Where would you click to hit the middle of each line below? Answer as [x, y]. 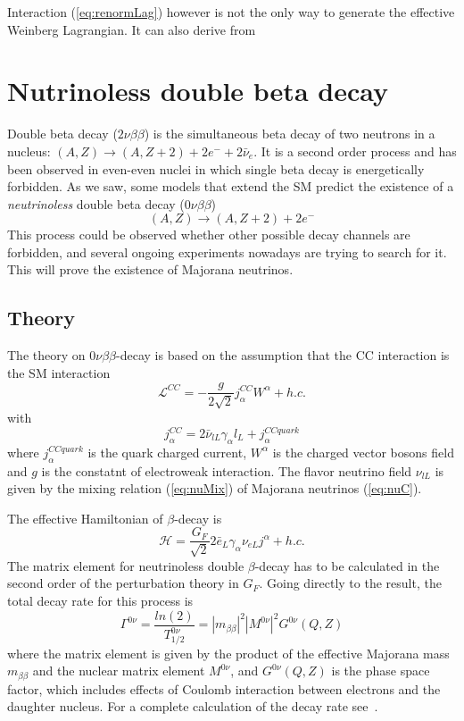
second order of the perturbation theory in [123, 583]
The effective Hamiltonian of [85, 518]
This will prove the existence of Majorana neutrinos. [150, 269]
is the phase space [381, 671]
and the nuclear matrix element [119, 671]
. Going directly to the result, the [350, 583]
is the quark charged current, [167, 452]
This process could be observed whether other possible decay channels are [209, 235]
